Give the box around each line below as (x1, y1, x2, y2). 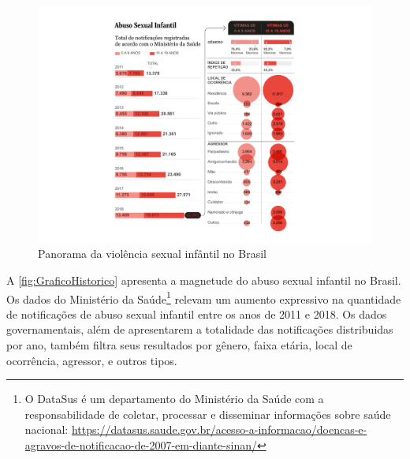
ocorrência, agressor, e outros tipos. (6, 352, 177, 368)
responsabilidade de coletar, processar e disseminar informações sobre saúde (24, 405, 391, 422)
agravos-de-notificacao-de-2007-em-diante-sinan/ (24, 436, 257, 453)
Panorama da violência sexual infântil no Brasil (38, 245, 266, 262)
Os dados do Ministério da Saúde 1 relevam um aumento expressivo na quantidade (6, 288, 401, 307)
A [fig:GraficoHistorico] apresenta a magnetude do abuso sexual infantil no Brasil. (6, 271, 401, 288)
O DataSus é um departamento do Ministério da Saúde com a (24, 390, 324, 407)
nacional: (24, 421, 69, 438)
